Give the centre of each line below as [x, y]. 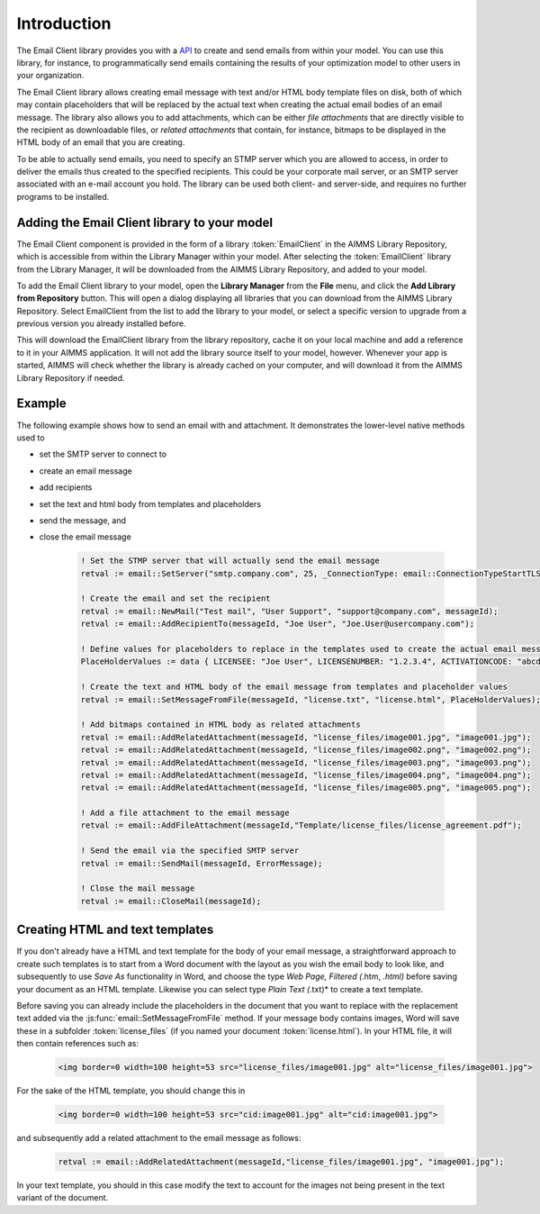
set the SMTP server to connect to [103, 454]
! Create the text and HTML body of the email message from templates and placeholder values [294, 687]
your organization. [50, 76]
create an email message [85, 471]
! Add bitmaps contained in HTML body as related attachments [220, 725]
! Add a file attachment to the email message [185, 813]
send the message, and [82, 520]
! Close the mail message [138, 888]
